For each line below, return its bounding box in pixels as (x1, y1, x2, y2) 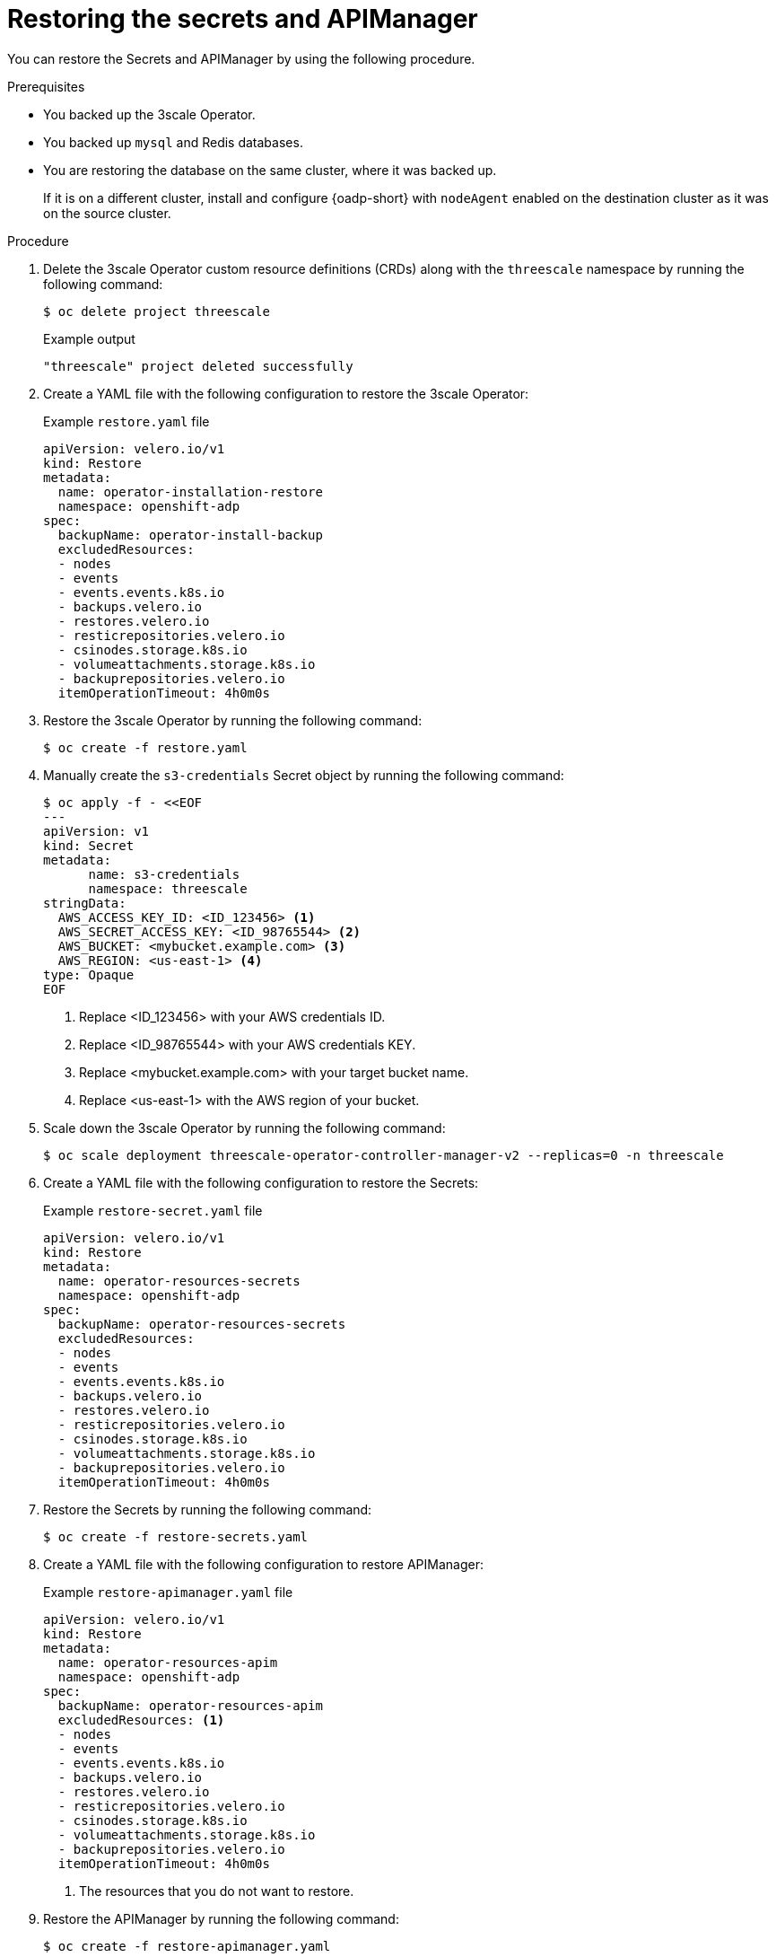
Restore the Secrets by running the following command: (43, 1501, 372, 1517)
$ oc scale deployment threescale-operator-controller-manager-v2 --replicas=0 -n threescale (43, 1147, 724, 1163)
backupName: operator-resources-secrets (57, 1316, 346, 1331)
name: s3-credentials (88, 866, 240, 882)
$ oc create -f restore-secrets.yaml (43, 1529, 309, 1544)
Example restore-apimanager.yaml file (43, 1584, 293, 1600)
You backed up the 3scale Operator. (43, 106, 256, 122)
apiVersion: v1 (43, 823, 150, 838)
